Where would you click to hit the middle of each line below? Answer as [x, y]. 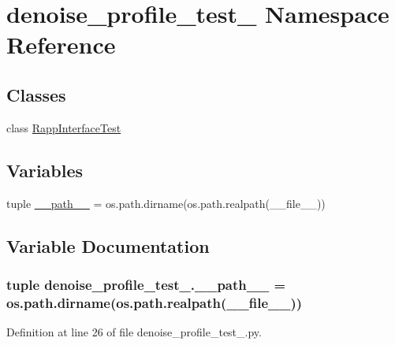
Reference [61, 45]
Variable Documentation [108, 245]
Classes [36, 94]
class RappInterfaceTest [64, 127]
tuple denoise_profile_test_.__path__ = [146, 284]
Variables [45, 170]
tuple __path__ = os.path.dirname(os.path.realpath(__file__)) [166, 203]
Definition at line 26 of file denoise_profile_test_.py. [134, 332]
